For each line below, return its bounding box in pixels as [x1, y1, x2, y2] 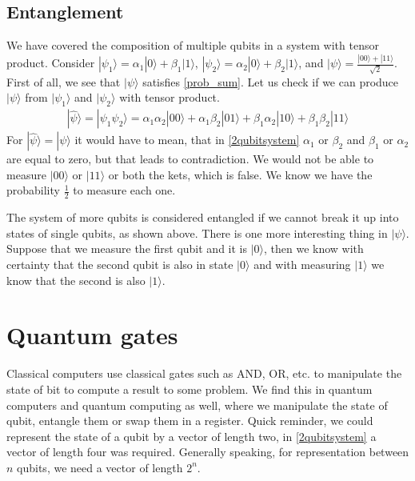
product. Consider [6, 54, 95, 71]
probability [6, 182, 60, 198]
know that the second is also [6, 271, 146, 288]
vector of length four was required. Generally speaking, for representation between [6, 443, 409, 460]
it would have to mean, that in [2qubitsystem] [74, 131, 300, 148]
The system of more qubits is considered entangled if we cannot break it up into [6, 209, 399, 226]
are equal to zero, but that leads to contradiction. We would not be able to [6, 150, 374, 167]
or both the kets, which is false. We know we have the [108, 166, 373, 182]
